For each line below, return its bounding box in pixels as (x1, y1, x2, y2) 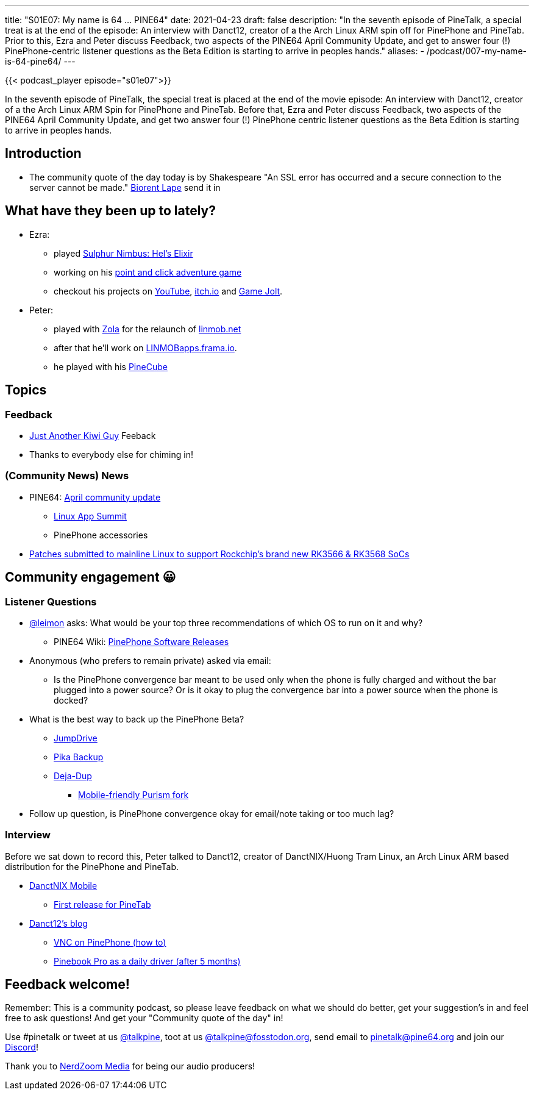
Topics (5, 382, 47, 398)
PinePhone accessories (54, 529, 148, 540)
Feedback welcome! (5, 977, 130, 993)
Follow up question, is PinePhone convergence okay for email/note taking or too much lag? (29, 808, 394, 819)
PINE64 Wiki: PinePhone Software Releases (54, 636, 229, 647)
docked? (54, 694, 88, 705)
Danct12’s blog (29, 918, 88, 929)
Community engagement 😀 (5, 569, 176, 585)
